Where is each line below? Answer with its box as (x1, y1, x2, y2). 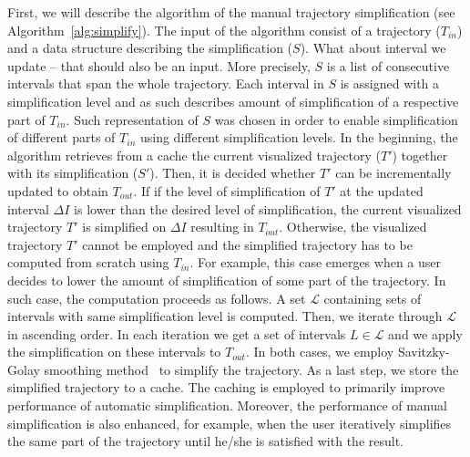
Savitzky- (397, 342, 450, 361)
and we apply (388, 324, 463, 343)
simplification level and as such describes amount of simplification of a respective (7, 91, 459, 110)
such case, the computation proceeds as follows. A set (7, 288, 306, 307)
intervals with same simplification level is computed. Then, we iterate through (7, 306, 443, 326)
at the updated (340, 181, 424, 200)
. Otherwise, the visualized (279, 217, 427, 236)
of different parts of (7, 128, 116, 147)
